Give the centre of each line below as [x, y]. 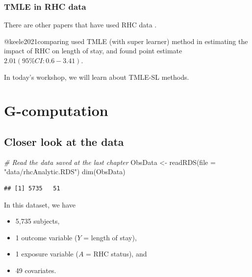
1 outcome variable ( [46, 237]
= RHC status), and [116, 254]
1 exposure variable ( [47, 254]
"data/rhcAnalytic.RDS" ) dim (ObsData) [65, 172]
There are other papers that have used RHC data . [80, 25]
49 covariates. [36, 270]
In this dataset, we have [40, 204]
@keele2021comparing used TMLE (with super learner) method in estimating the [126, 41]
